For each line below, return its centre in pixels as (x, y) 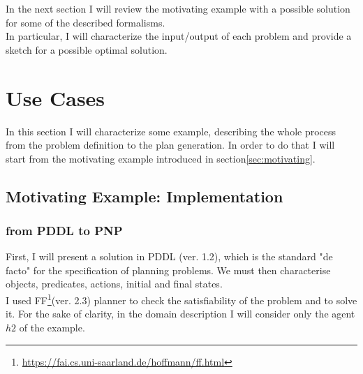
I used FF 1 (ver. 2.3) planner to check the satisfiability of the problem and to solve (181, 299)
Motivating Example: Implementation (145, 196)
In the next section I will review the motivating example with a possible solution (178, 8)
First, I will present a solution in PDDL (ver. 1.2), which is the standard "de (169, 256)
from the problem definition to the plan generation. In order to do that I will (170, 145)
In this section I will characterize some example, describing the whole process (171, 131)
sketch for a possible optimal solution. (87, 49)
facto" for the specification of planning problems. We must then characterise (168, 270)
